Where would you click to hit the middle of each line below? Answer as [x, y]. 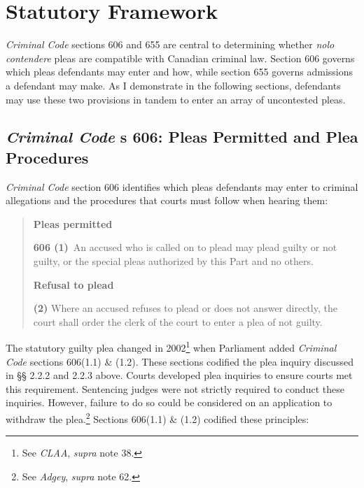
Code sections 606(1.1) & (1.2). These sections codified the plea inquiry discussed [180, 361]
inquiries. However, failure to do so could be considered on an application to [169, 402]
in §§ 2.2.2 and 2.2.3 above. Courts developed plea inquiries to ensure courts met [179, 375]
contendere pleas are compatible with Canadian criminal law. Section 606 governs [180, 58]
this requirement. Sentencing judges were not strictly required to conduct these [175, 388]
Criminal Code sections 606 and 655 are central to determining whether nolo [170, 44]
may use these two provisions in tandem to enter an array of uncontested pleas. [176, 99]
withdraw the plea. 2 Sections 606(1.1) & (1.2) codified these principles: [157, 418]
